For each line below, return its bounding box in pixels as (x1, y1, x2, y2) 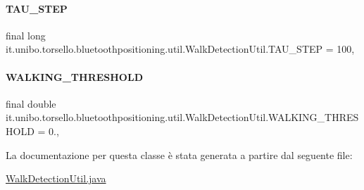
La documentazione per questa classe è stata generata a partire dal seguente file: (6, 147, 353, 162)
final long (6, 27, 46, 42)
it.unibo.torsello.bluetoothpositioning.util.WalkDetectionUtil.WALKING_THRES (6, 110, 359, 125)
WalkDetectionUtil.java (6, 171, 106, 186)
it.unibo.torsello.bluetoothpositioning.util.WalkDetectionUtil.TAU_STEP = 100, (6, 42, 355, 56)
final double (6, 96, 56, 110)
